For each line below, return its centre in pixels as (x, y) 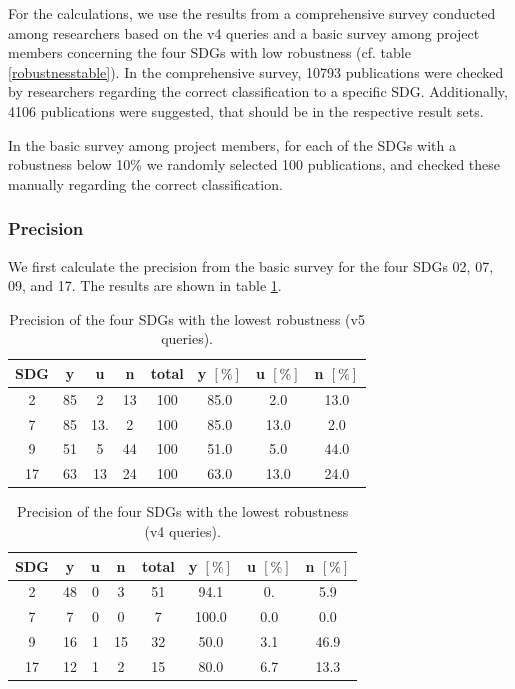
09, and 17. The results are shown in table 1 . (145, 285)
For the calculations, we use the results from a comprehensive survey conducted (252, 13)
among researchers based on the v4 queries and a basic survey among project (244, 32)
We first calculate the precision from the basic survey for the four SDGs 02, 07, (251, 265)
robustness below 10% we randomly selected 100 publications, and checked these (254, 164)
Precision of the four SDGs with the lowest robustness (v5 (187, 318)
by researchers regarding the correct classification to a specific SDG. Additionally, (258, 91)
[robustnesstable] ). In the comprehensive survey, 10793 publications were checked (256, 71)
